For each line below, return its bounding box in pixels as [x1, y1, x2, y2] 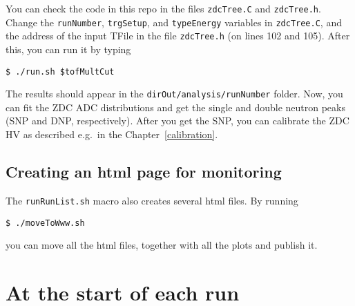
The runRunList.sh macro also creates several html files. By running [6, 193, 298, 207]
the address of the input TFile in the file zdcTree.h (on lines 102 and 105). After [6, 28, 350, 43]
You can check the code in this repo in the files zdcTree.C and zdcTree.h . [6, 1, 321, 15]
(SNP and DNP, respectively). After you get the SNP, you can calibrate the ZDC [6, 113, 349, 128]
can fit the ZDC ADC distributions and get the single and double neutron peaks [6, 99, 345, 114]
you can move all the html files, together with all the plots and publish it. [6, 238, 318, 252]
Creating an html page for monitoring [6, 161, 282, 182]
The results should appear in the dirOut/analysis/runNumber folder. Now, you [6, 86, 343, 101]
